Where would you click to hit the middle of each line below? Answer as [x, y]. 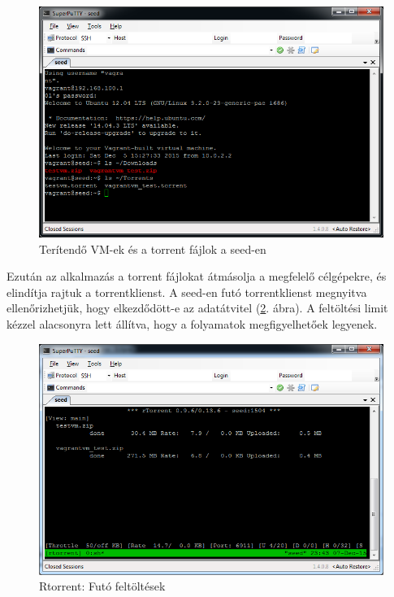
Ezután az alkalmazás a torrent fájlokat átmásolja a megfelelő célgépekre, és [197, 276]
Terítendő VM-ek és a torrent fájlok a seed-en [153, 248]
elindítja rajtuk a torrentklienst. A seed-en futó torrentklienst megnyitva [187, 292]
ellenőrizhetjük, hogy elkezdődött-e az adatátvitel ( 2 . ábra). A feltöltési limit [197, 308]
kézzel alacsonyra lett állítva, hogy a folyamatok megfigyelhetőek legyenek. [192, 323]
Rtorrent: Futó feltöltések [102, 586]
